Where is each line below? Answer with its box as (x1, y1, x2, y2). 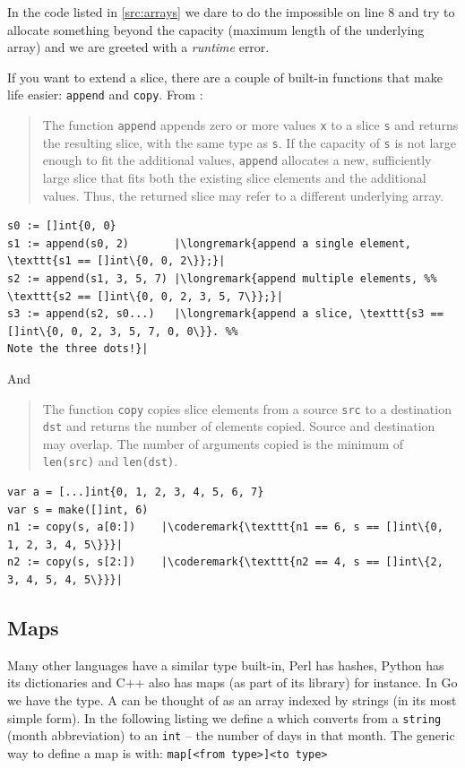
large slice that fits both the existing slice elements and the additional (42, 168, 426, 186)
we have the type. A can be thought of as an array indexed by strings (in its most (7, 691, 457, 710)
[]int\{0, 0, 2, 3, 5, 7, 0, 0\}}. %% (7, 324, 238, 338)
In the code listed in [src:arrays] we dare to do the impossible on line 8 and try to (7, 3, 455, 21)
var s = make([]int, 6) (7, 503, 149, 516)
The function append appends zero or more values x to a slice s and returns (42, 116, 459, 134)
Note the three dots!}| (7, 342, 149, 356)
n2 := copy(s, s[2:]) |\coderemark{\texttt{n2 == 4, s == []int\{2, (7, 556, 443, 569)
